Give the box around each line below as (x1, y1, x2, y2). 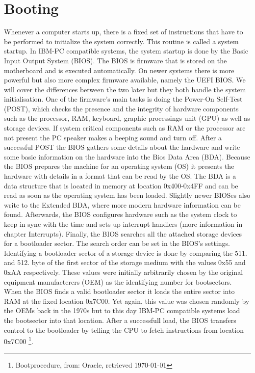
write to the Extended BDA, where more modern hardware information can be (4, 199, 241, 210)
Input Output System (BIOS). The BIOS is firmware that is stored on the (4, 55, 227, 65)
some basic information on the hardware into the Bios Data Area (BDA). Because (4, 151, 250, 161)
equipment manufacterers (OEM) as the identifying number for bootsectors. (4, 276, 232, 287)
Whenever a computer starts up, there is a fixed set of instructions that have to (4, 27, 243, 37)
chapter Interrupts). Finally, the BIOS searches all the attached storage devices (4, 228, 242, 239)
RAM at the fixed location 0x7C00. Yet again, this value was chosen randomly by (4, 295, 250, 306)
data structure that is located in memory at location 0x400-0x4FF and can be (4, 180, 238, 190)
